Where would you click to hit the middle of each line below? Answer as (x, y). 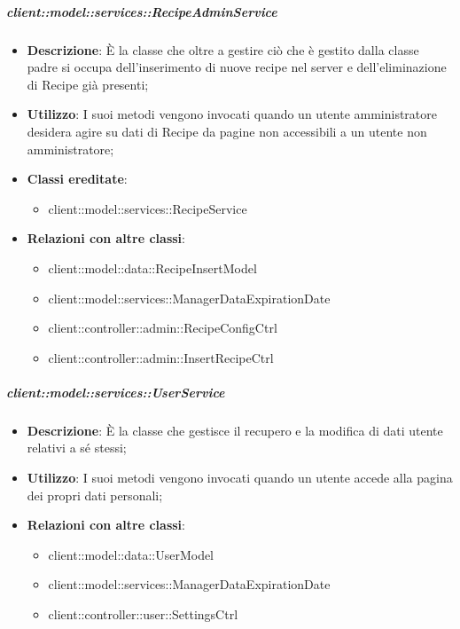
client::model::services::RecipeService (148, 208)
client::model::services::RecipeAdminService (142, 11)
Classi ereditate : (77, 179)
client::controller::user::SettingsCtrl (143, 614)
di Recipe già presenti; (88, 84)
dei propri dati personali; (95, 495)
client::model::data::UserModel (131, 554)
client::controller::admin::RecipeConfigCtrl (163, 328)
